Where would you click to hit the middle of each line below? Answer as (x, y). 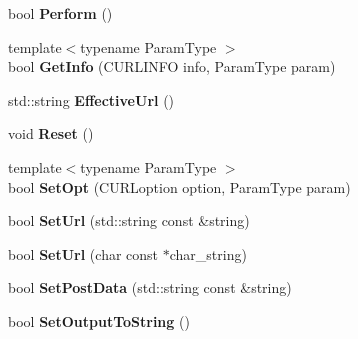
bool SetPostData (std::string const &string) (150, 287)
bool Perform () (60, 13)
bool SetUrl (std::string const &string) (129, 220)
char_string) (208, 253)
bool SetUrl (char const (83, 253)
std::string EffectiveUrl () (91, 99)
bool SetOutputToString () (99, 320)
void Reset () (51, 133)
